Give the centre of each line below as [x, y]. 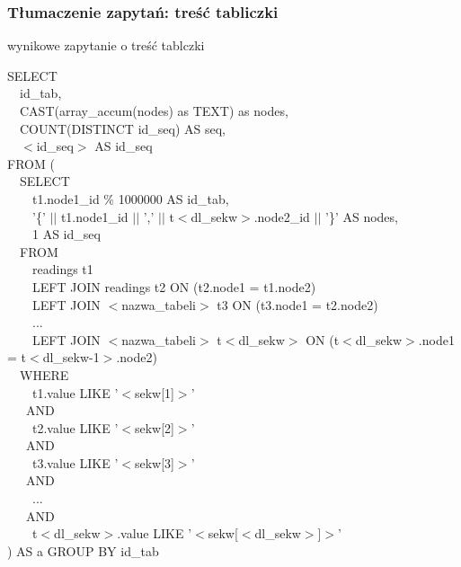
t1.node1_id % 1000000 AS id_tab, [130, 198]
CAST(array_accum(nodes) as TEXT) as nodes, [154, 111]
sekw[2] [154, 427]
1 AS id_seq [66, 234]
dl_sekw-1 [71, 357]
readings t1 [62, 269]
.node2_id [282, 216]
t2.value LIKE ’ [75, 427]
